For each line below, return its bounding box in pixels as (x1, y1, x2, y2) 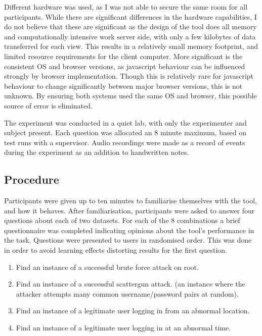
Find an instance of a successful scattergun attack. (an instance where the (16, 278, 245, 289)
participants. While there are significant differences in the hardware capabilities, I (4, 11, 257, 22)
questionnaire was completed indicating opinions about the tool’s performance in (4, 225, 254, 235)
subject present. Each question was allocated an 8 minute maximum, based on (4, 127, 246, 138)
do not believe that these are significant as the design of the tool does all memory (4, 21, 257, 32)
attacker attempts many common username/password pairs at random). (16, 288, 239, 299)
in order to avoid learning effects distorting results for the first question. (4, 245, 227, 255)
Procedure (4, 172, 59, 187)
